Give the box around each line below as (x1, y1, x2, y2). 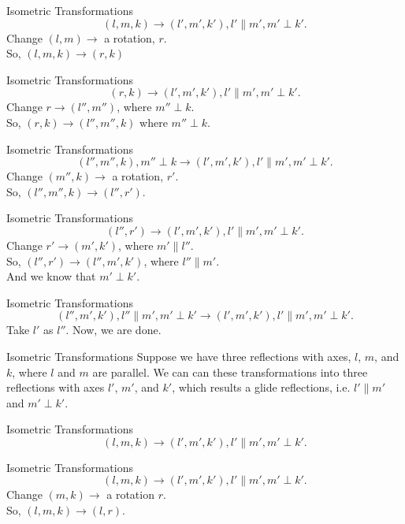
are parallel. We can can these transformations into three (92, 363, 368, 380)
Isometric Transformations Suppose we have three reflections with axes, (6, 347, 351, 364)
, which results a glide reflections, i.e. (172, 379, 351, 396)
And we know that (6, 268, 96, 284)
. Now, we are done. (65, 321, 162, 338)
